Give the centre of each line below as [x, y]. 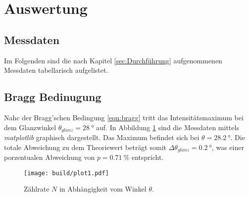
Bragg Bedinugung [53, 97]
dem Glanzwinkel [30, 127]
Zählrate [37, 189]
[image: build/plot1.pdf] [66, 173]
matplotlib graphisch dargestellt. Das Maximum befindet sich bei [102, 137]
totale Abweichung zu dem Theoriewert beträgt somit [85, 147]
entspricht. [148, 157]
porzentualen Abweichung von [50, 157]
